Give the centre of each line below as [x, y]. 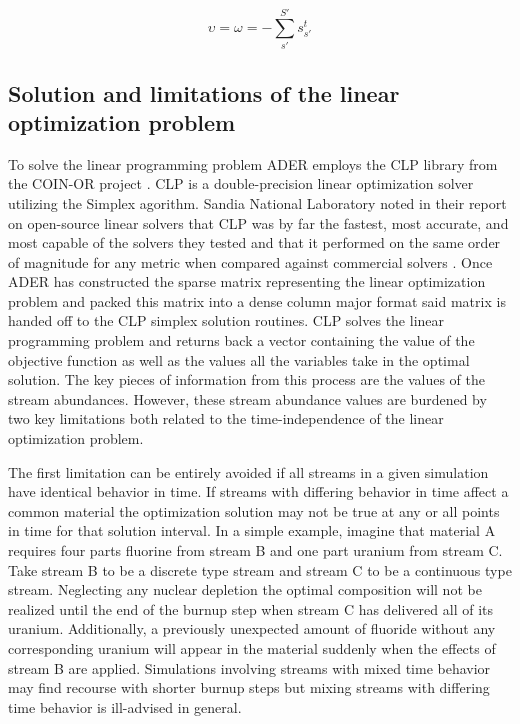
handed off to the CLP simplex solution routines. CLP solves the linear [226, 320]
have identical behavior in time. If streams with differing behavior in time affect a [258, 491]
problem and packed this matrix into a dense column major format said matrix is [257, 300]
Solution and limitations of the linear [204, 92]
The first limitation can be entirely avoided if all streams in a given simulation [248, 471]
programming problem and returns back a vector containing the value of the [241, 340]
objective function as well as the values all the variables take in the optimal [239, 359]
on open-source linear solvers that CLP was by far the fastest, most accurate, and [258, 222]
